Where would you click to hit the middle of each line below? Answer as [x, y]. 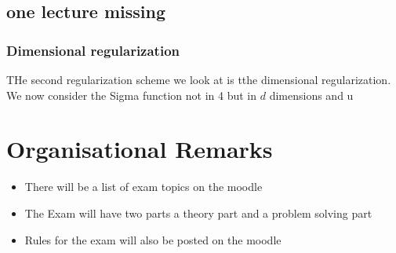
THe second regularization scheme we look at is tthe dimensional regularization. [199, 79]
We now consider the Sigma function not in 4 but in [132, 95]
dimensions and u [311, 95]
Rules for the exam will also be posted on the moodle [153, 239]
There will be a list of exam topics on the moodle [144, 187]
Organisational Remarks [140, 149]
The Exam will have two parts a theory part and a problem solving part [198, 213]
